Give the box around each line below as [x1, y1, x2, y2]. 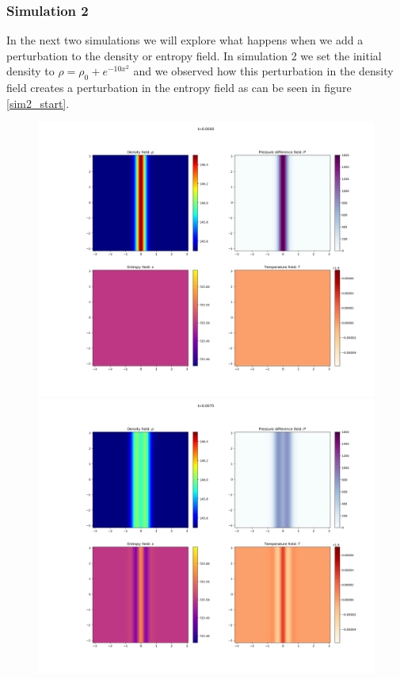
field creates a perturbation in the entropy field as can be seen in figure [6, 79, 352, 96]
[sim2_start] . [6, 94, 70, 111]
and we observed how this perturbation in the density [133, 63, 394, 79]
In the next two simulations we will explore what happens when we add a [6, 32, 364, 48]
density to [6, 63, 55, 79]
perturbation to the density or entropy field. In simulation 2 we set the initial [6, 47, 382, 63]
